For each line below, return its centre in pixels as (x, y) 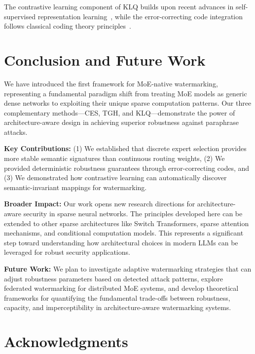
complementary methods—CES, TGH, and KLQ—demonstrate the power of (120, 112)
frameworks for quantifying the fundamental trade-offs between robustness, (117, 297)
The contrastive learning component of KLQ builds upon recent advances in (119, 6)
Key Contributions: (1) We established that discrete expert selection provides (125, 148)
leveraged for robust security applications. (67, 252)
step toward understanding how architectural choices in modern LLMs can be (121, 242)
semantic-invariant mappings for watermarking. (75, 187)
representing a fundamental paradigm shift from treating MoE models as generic (126, 93)
